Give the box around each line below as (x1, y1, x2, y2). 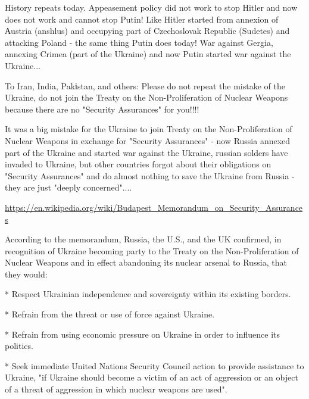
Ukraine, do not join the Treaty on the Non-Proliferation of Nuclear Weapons (5, 91, 288, 104)
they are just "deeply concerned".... (5, 181, 132, 194)
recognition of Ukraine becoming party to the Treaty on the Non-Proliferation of (5, 244, 299, 257)
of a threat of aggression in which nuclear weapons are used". (5, 383, 227, 395)
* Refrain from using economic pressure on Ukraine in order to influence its (5, 328, 280, 340)
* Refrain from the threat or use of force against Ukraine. (5, 308, 215, 320)
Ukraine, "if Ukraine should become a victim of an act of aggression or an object (5, 371, 298, 384)
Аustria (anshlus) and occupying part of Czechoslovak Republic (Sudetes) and (5, 24, 290, 37)
